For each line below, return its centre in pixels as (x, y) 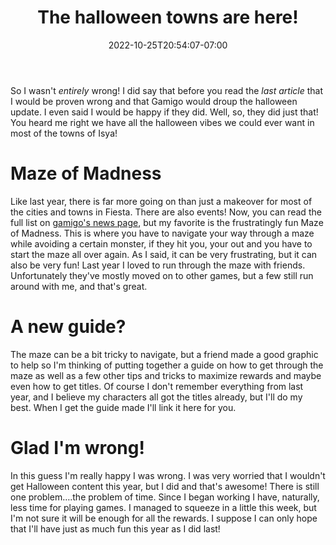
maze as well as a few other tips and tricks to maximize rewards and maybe (166, 375)
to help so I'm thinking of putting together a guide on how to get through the (167, 365)
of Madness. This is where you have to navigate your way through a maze (162, 233)
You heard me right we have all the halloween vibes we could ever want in (162, 122)
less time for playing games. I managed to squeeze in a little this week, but (163, 507)
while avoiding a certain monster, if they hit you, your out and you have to (161, 243)
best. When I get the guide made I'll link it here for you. (123, 407)
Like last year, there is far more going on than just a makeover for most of (161, 201)
